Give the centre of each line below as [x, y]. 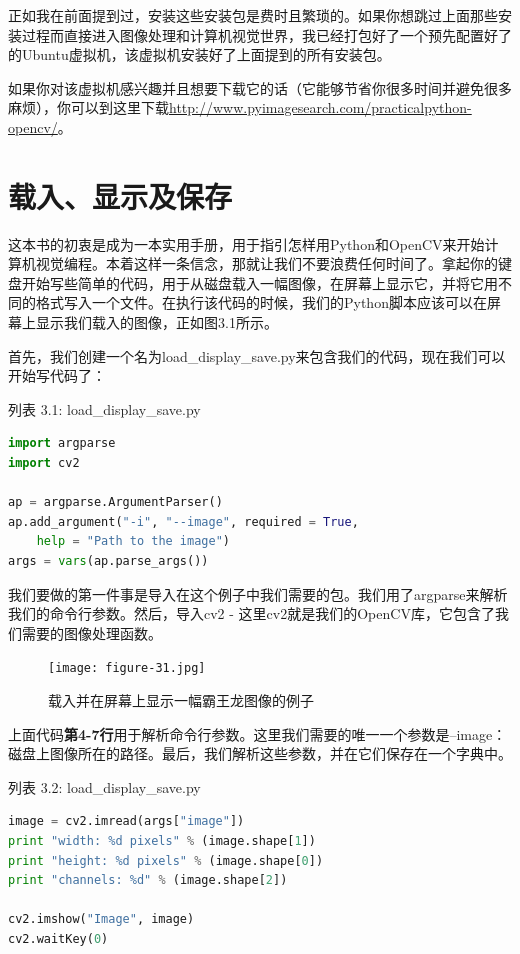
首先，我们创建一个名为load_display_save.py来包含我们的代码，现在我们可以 [257, 355]
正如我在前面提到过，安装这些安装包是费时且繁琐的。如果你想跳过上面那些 [253, 15]
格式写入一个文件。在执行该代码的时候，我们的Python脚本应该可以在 [261, 302]
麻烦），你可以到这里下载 [88, 107]
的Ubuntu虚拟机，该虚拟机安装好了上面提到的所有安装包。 [199, 54]
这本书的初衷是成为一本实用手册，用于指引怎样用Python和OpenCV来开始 [246, 243]
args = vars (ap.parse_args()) [108, 561]
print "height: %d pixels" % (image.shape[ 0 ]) [166, 860]
